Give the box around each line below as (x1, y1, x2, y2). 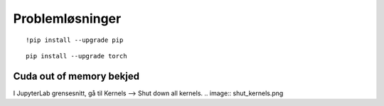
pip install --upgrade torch (26, 52, 127, 60)
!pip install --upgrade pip (26, 36, 124, 44)
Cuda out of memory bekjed (13, 70, 140, 82)
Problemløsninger (13, 11, 122, 26)
